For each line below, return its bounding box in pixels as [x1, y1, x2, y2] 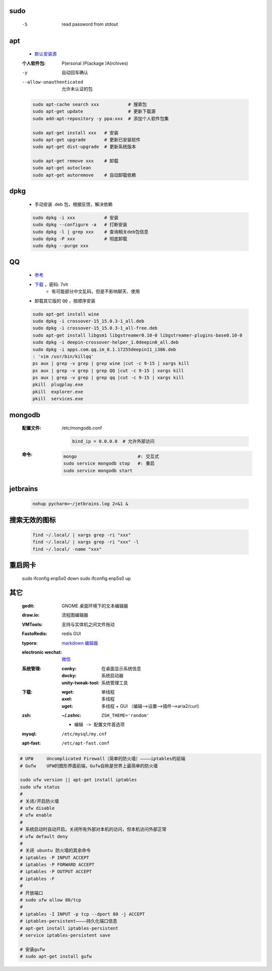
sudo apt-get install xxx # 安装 [32, 130, 119, 136]
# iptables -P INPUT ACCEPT [20, 854, 89, 860]
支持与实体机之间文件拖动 [61, 621, 115, 627]
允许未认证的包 [61, 86, 93, 92]
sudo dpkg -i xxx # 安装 [32, 214, 119, 221]
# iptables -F [20, 876, 55, 882]
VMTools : [22, 621, 43, 627]
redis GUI [61, 631, 82, 637]
